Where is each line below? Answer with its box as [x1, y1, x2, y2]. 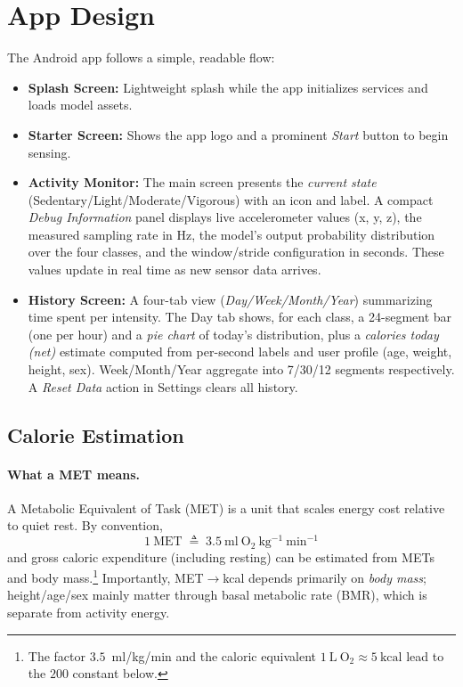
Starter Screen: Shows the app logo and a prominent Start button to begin [28, 125, 449, 143]
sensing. [28, 143, 71, 161]
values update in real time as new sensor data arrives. [28, 260, 321, 279]
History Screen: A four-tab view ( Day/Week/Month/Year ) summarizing [28, 290, 433, 308]
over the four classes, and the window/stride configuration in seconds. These [28, 242, 444, 261]
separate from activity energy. [7, 602, 170, 621]
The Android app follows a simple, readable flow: [7, 48, 275, 67]
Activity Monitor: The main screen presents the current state [28, 173, 377, 192]
